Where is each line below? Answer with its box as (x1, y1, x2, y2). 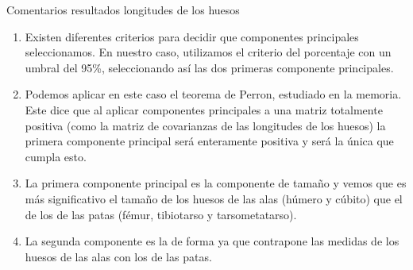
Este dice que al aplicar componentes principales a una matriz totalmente (25, 101, 383, 118)
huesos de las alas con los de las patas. (25, 248, 212, 264)
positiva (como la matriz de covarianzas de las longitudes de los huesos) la (25, 117, 386, 133)
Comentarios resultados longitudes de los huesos (6, 2, 240, 17)
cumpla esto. (25, 148, 87, 164)
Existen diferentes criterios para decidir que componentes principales (25, 28, 359, 44)
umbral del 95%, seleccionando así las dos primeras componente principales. (25, 59, 394, 75)
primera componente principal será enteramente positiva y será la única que (25, 133, 394, 149)
